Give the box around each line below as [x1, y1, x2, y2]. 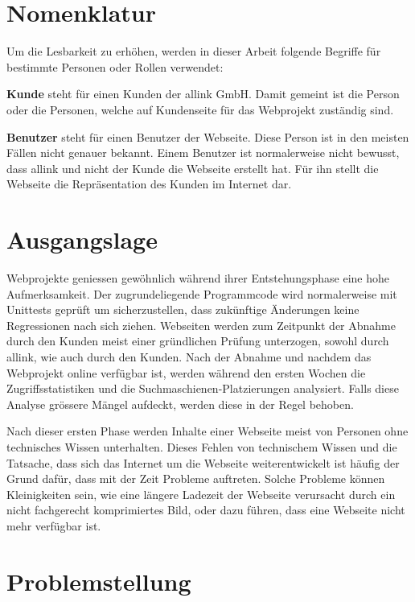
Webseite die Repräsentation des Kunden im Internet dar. [6, 175, 292, 192]
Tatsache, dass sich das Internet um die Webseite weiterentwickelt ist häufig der [6, 454, 400, 471]
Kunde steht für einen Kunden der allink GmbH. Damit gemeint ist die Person [6, 85, 400, 102]
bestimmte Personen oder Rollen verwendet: [6, 58, 224, 75]
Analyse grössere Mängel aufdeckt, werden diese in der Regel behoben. [6, 395, 354, 412]
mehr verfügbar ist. [6, 517, 101, 534]
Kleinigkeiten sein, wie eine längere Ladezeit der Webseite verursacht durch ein [6, 485, 396, 502]
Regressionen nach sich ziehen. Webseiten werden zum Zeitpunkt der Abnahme [6, 316, 396, 333]
